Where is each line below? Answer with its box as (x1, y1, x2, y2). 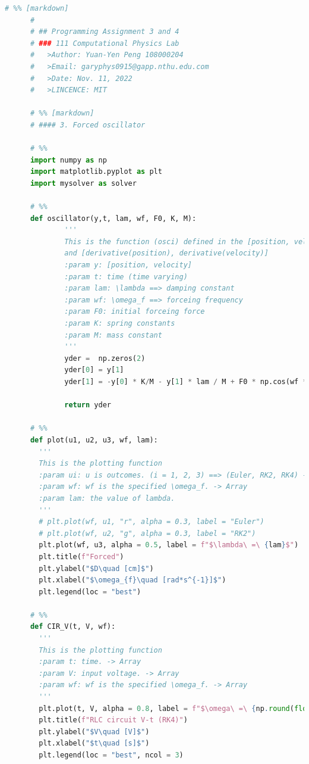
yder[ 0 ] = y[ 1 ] (64, 366, 124, 375)
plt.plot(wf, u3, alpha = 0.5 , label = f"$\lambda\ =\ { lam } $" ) (39, 541, 299, 550)
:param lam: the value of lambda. (39, 494, 175, 503)
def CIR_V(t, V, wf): (30, 622, 116, 631)
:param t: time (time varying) (64, 272, 188, 281)
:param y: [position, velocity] (64, 261, 192, 270)
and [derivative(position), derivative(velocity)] (64, 249, 269, 258)
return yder (64, 401, 111, 410)
